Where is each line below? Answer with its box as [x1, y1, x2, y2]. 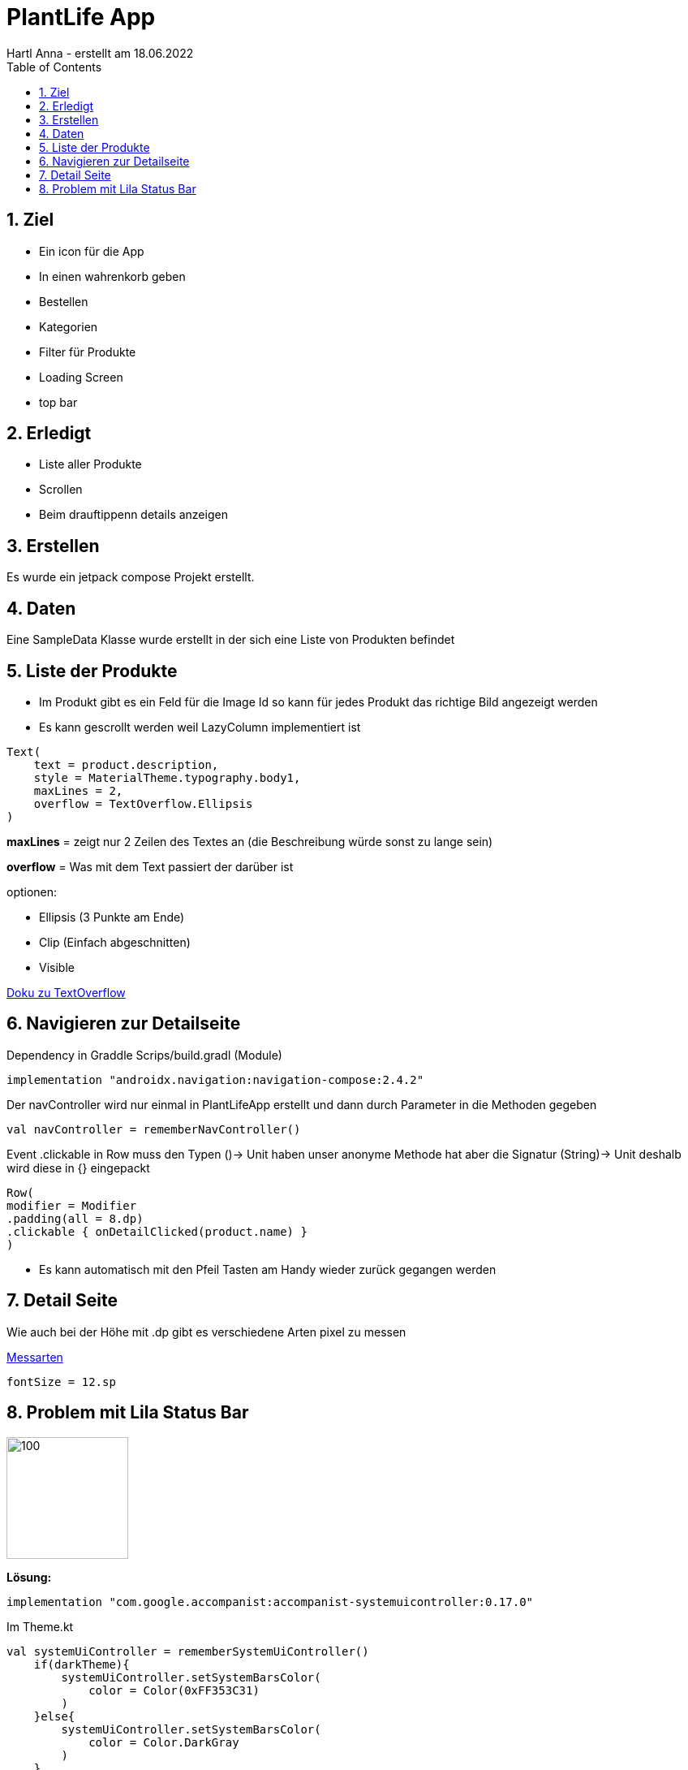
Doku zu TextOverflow [6, 985, 126, 999]
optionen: [6, 884, 58, 899]
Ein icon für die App [39, 244, 144, 258]
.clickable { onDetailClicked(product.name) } [6, 1224, 307, 1238]
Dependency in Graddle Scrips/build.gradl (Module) [6, 1047, 282, 1062]
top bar [39, 395, 78, 409]
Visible [39, 960, 75, 974]
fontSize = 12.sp [6, 1375, 116, 1388]
